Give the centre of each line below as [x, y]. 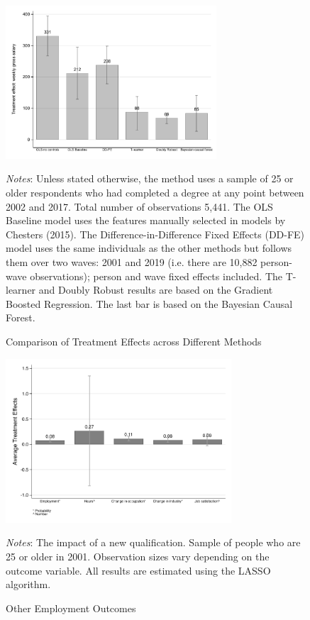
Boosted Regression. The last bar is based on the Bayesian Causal [149, 303]
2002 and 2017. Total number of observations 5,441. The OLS [139, 206]
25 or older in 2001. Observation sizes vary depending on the [138, 557]
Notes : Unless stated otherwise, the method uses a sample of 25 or [150, 178]
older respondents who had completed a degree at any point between [155, 193]
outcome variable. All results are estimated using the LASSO [138, 570]
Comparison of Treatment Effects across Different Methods [134, 341]
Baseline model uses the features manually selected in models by [146, 220]
